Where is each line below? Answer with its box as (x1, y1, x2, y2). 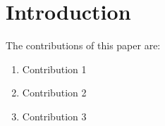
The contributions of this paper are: (6, 38, 161, 53)
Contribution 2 (22, 85, 87, 100)
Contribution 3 (22, 108, 87, 123)
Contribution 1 (22, 61, 87, 76)
